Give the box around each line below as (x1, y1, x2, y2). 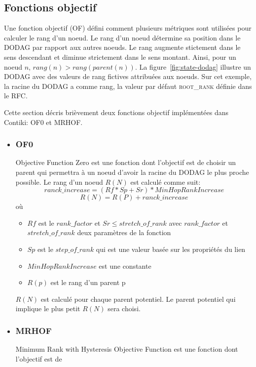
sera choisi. (108, 303, 141, 314)
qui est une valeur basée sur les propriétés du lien (96, 244, 246, 254)
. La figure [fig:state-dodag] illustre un (135, 61, 251, 72)
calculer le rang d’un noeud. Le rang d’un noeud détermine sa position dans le (4, 32, 241, 42)
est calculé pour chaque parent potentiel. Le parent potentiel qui (40, 293, 236, 304)
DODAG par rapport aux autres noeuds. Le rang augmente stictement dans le (4, 42, 241, 52)
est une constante (99, 260, 151, 271)
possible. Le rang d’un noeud (15, 176, 103, 187)
